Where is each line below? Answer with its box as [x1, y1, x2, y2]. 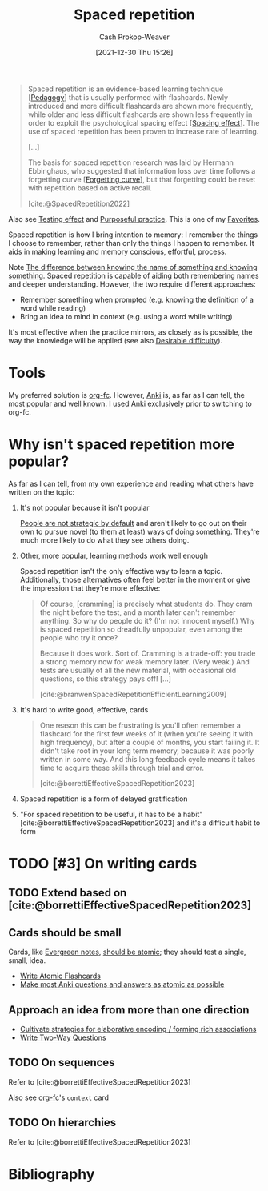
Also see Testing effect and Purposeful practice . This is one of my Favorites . [8, 214, 260, 223]
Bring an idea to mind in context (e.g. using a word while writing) [19, 311, 234, 321]
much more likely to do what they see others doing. [19, 535, 190, 545]
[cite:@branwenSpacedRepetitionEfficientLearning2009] [39, 689, 227, 699]
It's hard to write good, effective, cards [19, 704, 149, 714]
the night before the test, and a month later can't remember [39, 607, 236, 617]
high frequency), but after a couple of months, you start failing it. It [39, 737, 260, 747]
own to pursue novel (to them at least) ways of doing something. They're [19, 527, 260, 536]
